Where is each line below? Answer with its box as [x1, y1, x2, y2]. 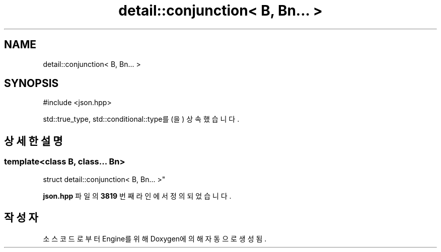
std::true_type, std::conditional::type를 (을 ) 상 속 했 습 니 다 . [43, 115, 240, 124]
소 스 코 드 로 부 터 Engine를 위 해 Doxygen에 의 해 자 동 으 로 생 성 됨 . [43, 234, 267, 243]
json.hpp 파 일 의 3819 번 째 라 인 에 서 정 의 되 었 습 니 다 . [43, 191, 232, 200]
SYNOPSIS [4, 77, 59, 90]
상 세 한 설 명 [4, 134, 63, 147]
